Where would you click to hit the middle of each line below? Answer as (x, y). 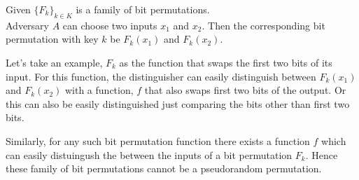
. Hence (322, 154)
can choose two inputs (110, 25)
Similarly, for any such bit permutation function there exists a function (158, 140)
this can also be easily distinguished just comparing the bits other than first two (178, 103)
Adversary (27, 25)
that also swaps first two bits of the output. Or (245, 90)
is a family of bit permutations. (143, 9)
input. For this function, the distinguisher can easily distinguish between (161, 76)
